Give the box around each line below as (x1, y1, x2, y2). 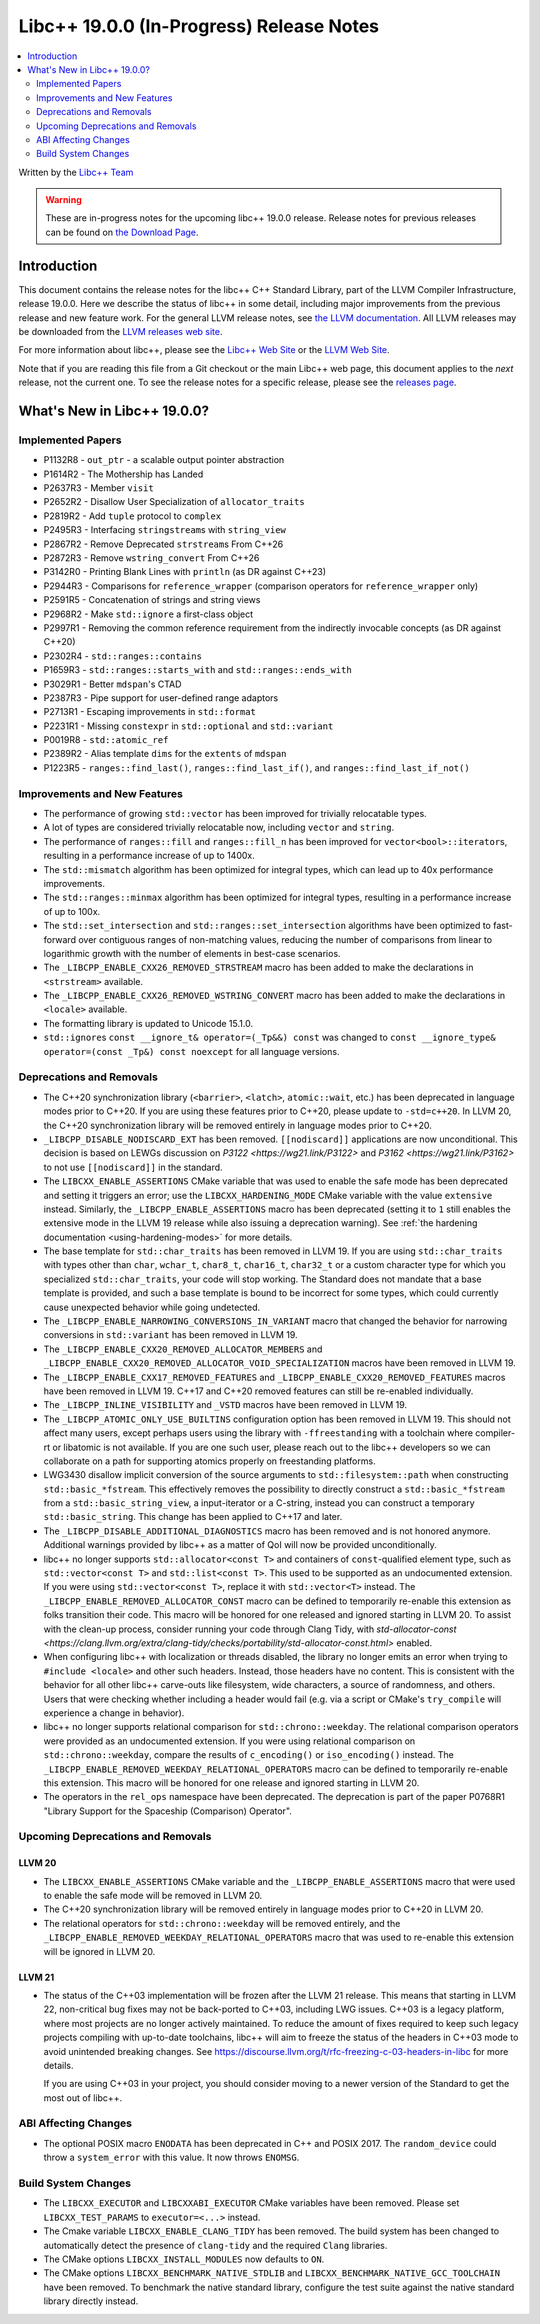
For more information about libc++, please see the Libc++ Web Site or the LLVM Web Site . (18, 344, 390, 356)
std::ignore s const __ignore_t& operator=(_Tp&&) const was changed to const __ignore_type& (43, 1031, 496, 1044)
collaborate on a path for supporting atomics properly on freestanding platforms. (43, 1455, 376, 1467)
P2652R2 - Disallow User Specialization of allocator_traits (43, 496, 305, 508)
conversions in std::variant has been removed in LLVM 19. (43, 1329, 299, 1341)
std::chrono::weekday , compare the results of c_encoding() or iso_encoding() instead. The (43, 1749, 454, 1761)
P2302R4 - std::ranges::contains (43, 650, 202, 662)
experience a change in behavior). (43, 1706, 185, 1719)
